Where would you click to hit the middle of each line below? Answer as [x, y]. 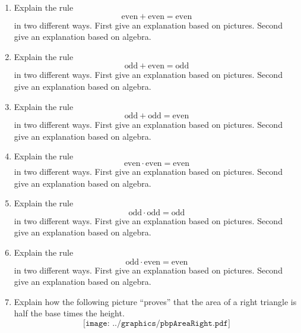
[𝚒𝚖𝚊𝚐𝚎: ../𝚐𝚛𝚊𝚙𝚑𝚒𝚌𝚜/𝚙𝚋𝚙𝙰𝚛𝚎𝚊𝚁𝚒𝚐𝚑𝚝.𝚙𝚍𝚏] [156, 323]
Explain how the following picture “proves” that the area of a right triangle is [155, 301]
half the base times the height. [69, 313]
